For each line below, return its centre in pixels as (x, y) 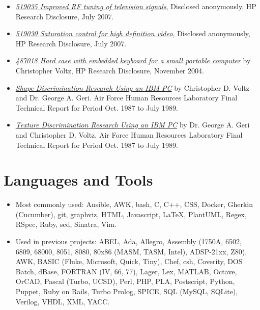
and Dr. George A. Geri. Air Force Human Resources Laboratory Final (126, 98)
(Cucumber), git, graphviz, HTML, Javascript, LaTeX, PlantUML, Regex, (131, 214)
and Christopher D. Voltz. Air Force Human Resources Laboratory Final (129, 134)
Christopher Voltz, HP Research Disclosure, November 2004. (110, 70)
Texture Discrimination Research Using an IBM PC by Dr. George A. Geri (133, 125)
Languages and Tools (78, 180)
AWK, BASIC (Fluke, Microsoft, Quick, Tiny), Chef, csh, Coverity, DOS (129, 261)
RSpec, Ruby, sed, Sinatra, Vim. (66, 224)
